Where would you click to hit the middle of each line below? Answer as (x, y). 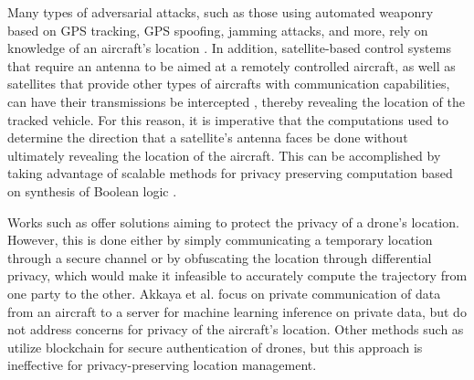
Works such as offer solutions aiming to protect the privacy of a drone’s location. (233, 222)
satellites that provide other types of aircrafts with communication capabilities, (229, 84)
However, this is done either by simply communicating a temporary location (220, 240)
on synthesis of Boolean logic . (92, 190)
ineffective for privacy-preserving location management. (162, 365)
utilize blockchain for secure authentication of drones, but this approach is (215, 347)
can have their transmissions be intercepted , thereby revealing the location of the (236, 101)
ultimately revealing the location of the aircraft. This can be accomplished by (224, 155)
